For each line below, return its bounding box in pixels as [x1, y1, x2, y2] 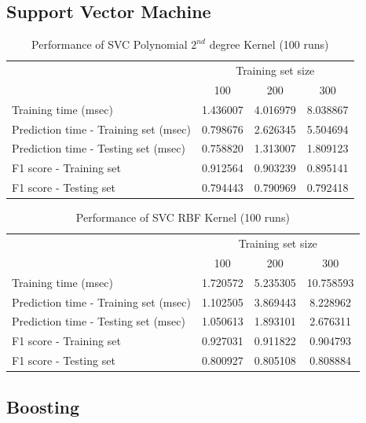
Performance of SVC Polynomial [31, 36, 188, 53]
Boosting [6, 394, 80, 418]
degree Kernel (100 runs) [209, 36, 329, 53]
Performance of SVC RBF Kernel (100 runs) [75, 209, 290, 226]
